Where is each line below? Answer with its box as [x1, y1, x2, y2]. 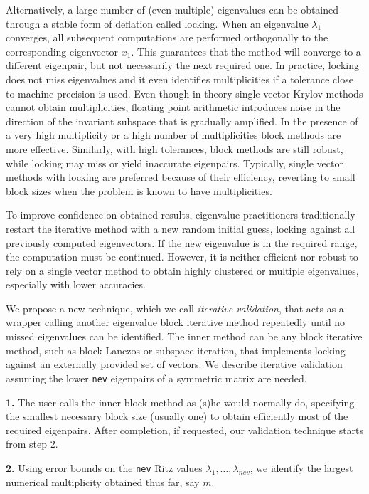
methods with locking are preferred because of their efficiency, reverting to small [6, 169, 355, 184]
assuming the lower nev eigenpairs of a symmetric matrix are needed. [6, 370, 307, 385]
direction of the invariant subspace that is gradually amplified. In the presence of [6, 113, 358, 128]
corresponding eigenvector [6, 43, 119, 58]
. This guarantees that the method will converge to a [131, 43, 361, 58]
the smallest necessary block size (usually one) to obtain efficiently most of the [6, 409, 348, 424]
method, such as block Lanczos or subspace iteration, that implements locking [6, 342, 346, 357]
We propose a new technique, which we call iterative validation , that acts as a [6, 300, 344, 315]
